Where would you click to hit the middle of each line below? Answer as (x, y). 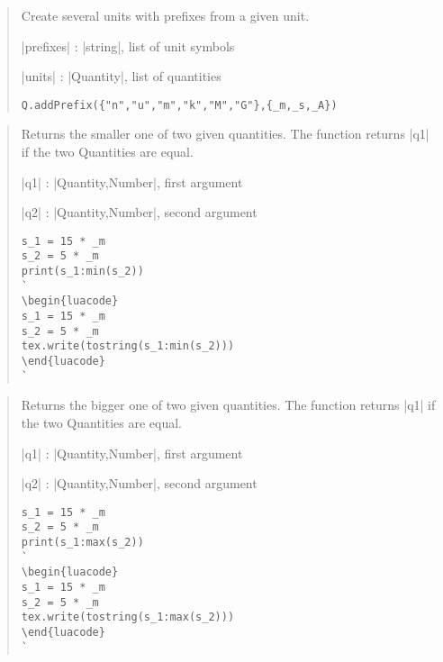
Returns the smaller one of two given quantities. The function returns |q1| (225, 134)
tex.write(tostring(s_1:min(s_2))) (128, 346)
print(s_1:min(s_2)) (82, 272)
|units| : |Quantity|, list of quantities (121, 76)
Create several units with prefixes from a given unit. (165, 15)
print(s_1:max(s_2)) (82, 543)
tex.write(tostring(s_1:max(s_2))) (128, 617)
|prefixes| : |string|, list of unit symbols (128, 45)
